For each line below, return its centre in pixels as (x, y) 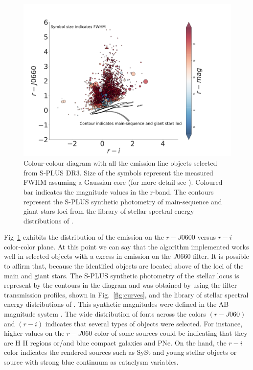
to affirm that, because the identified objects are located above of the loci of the (124, 266)
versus (207, 237)
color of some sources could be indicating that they (171, 333)
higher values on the (34, 333)
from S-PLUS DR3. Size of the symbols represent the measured (118, 172)
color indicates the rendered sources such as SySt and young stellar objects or (120, 352)
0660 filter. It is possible (213, 256)
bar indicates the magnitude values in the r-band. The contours (119, 191)
